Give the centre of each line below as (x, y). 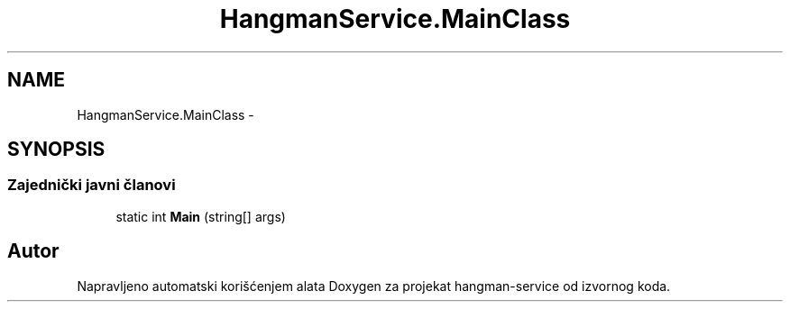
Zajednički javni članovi (92, 185)
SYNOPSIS (56, 150)
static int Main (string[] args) (201, 216)
